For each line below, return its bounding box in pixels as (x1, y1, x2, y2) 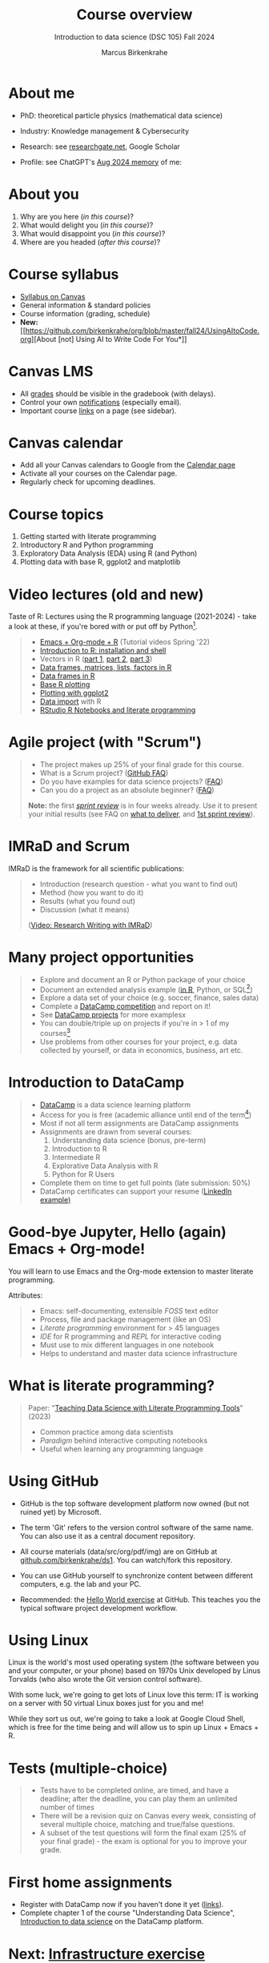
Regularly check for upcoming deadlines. (19, 477, 156, 487)
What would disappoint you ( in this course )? (19, 228, 166, 238)
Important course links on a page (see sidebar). (19, 406, 178, 415)
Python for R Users (51, 1169, 114, 1178)
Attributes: (8, 1291, 43, 1300)
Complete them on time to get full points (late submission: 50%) (39, 1178, 251, 1187)
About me (8, 84, 75, 102)
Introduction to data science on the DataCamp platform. (19, 1917, 204, 1926)
